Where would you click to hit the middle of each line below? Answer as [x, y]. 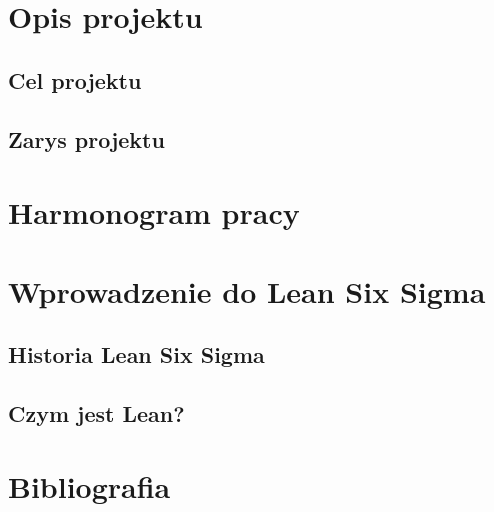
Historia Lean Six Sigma [136, 354]
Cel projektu [75, 79]
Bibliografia [89, 486]
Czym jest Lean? [96, 412]
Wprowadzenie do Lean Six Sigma [247, 290]
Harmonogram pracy [154, 212]
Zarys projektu [86, 138]
